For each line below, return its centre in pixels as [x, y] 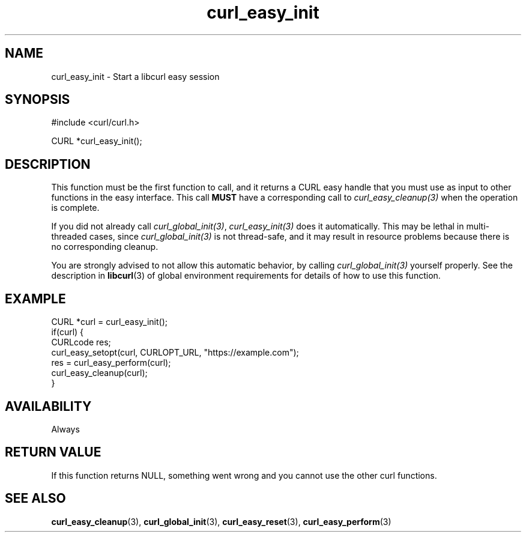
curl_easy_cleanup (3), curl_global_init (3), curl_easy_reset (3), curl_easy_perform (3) [221, 521]
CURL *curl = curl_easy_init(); [109, 322]
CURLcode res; [81, 342]
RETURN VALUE [53, 452]
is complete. [75, 208]
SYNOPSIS [38, 100]
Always [65, 429]
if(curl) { [68, 332]
